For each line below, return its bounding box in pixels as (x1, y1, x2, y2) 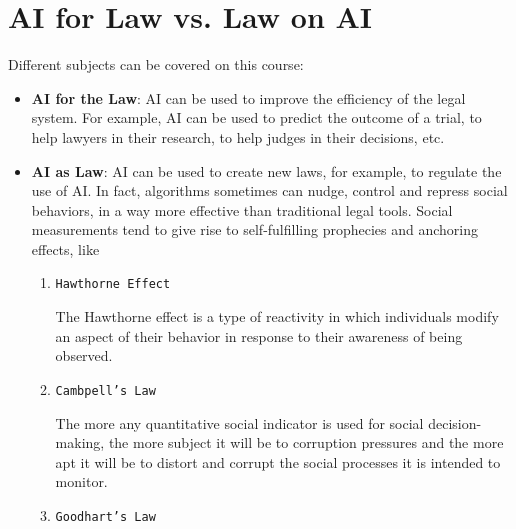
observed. (55, 345, 113, 366)
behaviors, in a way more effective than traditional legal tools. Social (31, 199, 453, 220)
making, (55, 432, 105, 453)
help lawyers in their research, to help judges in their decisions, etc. (31, 126, 445, 147)
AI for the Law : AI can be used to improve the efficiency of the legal (31, 87, 466, 108)
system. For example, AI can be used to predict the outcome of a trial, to (31, 107, 482, 128)
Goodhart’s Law (55, 509, 156, 524)
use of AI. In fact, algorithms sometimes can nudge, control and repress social (31, 180, 508, 201)
